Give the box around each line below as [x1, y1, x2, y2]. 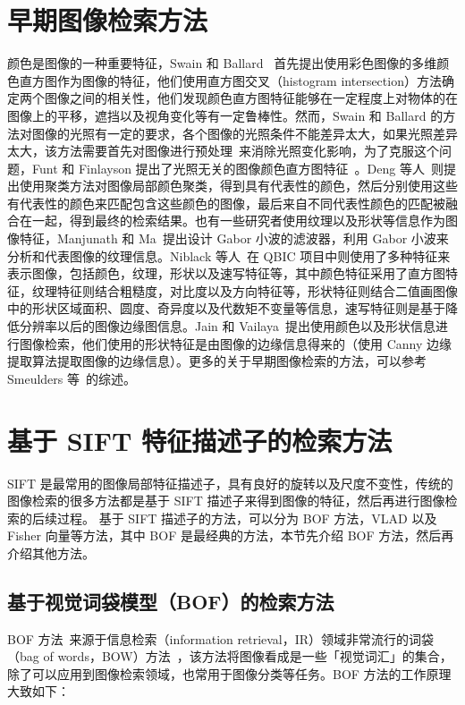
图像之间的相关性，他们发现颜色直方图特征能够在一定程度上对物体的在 [44, 89, 458, 107]
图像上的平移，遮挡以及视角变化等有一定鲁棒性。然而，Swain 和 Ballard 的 [7, 106, 444, 124]
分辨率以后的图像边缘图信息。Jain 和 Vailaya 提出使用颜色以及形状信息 [19, 317, 435, 336]
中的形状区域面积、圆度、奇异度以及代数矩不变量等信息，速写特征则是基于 [7, 299, 445, 318]
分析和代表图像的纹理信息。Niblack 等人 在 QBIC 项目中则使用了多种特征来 [7, 246, 451, 265]
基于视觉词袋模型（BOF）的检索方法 [7, 587, 334, 615]
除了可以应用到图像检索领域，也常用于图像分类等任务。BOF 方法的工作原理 [7, 664, 452, 683]
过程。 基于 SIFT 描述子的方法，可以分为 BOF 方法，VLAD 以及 [56, 508, 437, 527]
